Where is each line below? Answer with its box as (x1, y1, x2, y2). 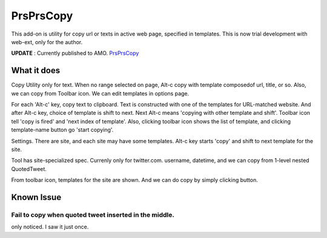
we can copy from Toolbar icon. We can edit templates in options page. (11, 89, 190, 97)
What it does (11, 65, 61, 76)
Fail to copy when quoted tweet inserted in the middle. (11, 210, 175, 219)
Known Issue (11, 192, 62, 202)
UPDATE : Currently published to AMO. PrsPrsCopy (11, 50, 139, 57)
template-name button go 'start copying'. (11, 126, 114, 133)
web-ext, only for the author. (11, 38, 83, 45)
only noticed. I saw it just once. (11, 224, 89, 231)
